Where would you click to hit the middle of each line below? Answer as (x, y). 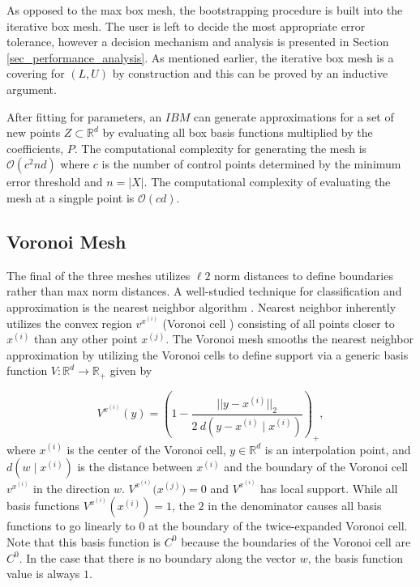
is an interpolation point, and (338, 449)
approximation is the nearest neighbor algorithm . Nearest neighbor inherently (201, 306)
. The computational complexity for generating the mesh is (221, 148)
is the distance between (135, 467)
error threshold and (55, 182)
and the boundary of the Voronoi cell (316, 467)
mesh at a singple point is (71, 197)
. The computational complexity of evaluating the (267, 182)
